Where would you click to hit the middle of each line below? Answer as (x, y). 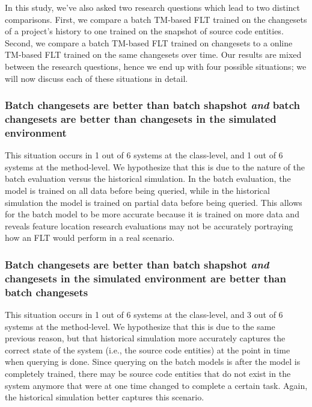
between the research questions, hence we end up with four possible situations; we (156, 66)
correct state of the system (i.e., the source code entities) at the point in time (148, 350)
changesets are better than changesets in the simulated (141, 119)
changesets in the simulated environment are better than (145, 278)
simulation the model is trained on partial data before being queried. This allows (154, 202)
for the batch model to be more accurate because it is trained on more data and (152, 214)
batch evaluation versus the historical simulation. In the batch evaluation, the (148, 179)
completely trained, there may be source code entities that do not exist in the (148, 373)
